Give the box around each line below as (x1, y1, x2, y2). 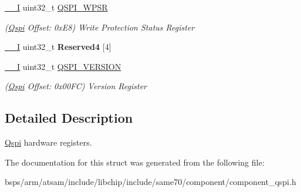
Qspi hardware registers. (5, 136, 92, 149)
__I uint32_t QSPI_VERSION (5, 60, 121, 72)
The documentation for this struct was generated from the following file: (5, 156, 265, 168)
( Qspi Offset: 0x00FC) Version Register (5, 80, 147, 92)
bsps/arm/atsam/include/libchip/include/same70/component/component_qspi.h (5, 176, 296, 188)
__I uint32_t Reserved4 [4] (5, 41, 111, 53)
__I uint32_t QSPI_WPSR (5, 1, 108, 13)
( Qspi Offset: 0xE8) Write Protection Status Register (5, 21, 195, 33)
